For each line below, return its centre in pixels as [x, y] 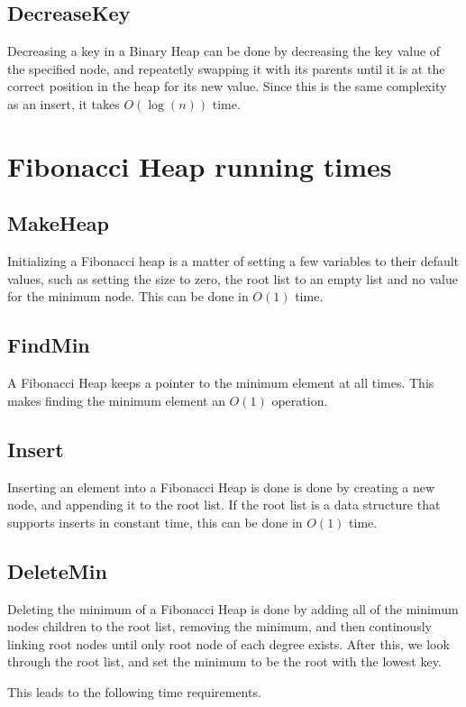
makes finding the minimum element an [116, 400]
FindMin [49, 345]
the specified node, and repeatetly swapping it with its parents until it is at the [226, 68]
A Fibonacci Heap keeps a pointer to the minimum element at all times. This [221, 383]
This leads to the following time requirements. [134, 691]
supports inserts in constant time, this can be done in [155, 522]
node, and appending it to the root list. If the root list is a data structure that [224, 505]
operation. [300, 400]
